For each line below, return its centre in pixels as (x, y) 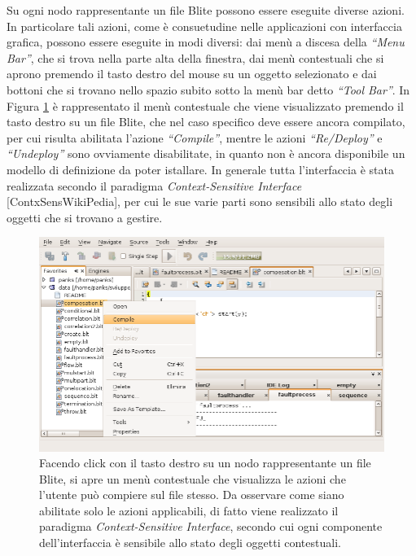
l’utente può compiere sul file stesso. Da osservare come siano (192, 495)
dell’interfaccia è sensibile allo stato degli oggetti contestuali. (190, 543)
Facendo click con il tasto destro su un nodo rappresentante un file (205, 463)
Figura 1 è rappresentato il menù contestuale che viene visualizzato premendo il (205, 105)
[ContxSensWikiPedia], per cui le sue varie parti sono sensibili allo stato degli (200, 201)
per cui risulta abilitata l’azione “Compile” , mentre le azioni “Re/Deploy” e (195, 137)
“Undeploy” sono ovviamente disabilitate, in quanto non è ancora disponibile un (206, 153)
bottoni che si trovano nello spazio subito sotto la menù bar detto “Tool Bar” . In (208, 89)
